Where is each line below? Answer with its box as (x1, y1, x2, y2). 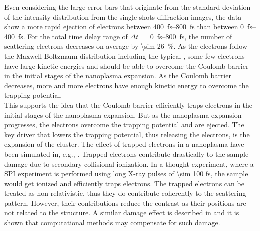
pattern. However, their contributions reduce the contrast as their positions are (4, 197, 246, 208)
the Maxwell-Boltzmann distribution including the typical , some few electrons (4, 50, 245, 61)
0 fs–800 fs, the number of (150, 31, 232, 41)
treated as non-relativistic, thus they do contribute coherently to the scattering (4, 188, 246, 198)
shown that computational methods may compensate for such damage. (4, 217, 220, 228)
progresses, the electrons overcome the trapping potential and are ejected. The (4, 119, 244, 130)
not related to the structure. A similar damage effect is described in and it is (4, 207, 239, 218)
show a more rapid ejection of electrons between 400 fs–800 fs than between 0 (4, 21, 244, 32)
